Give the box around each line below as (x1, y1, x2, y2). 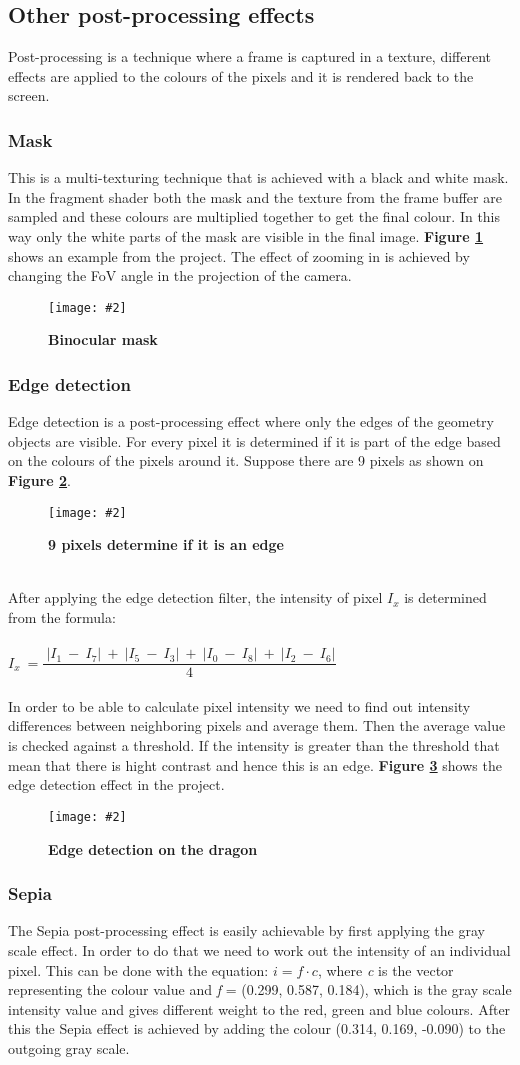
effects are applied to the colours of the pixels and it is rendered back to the (8, 65, 474, 86)
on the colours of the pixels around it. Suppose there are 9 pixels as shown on (8, 450, 484, 471)
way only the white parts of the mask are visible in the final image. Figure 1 (8, 225, 484, 246)
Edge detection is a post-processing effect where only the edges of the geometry (8, 411, 494, 432)
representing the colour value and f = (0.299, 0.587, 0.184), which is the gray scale (8, 979, 512, 1000)
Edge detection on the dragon (48, 838, 258, 859)
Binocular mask (48, 329, 158, 350)
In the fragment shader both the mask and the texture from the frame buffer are (8, 186, 502, 207)
